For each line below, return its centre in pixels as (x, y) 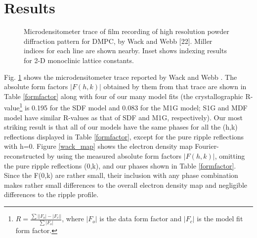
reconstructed (24, 155)
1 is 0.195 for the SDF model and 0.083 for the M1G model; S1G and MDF (133, 107)
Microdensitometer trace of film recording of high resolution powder (127, 31)
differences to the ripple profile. (51, 194)
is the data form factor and (141, 219)
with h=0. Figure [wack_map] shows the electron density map (98, 146)
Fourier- (207, 146)
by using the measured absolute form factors (114, 155)
